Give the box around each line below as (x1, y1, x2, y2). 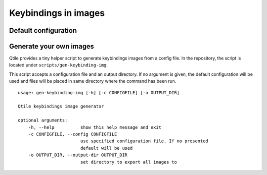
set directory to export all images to (80, 159, 178, 165)
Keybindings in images (9, 7, 105, 18)
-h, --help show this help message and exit (28, 124, 162, 130)
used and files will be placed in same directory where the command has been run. (9, 78, 177, 84)
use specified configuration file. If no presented (80, 138, 209, 144)
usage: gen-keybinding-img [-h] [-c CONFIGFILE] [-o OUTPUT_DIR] (18, 90, 180, 95)
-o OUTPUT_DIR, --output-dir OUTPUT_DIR (28, 152, 128, 158)
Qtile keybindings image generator (18, 104, 104, 109)
